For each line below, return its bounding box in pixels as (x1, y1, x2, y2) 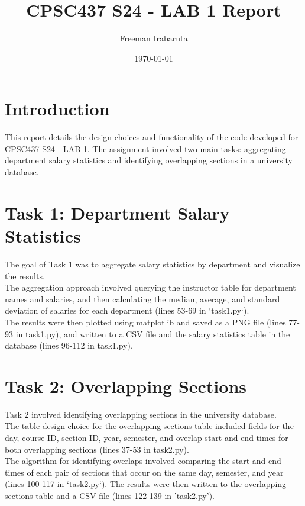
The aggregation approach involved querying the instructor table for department (5, 281, 296, 294)
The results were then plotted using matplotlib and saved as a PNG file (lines (5, 315, 286, 328)
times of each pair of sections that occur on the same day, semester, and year (5, 466, 284, 478)
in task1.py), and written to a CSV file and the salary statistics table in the (15, 327, 290, 340)
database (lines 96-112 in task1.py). (5, 339, 133, 352)
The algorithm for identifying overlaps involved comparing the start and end (5, 455, 281, 467)
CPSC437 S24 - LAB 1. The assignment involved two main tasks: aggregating (5, 142, 286, 154)
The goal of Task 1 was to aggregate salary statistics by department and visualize (5, 257, 300, 270)
